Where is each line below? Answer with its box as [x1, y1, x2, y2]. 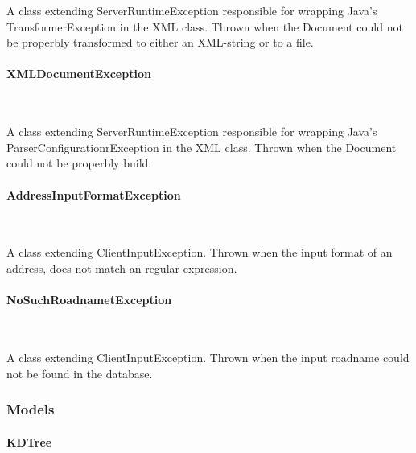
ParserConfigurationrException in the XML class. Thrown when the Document [6, 138, 397, 155]
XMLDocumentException [6, 65, 151, 82]
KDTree [6, 433, 52, 450]
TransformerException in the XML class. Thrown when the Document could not [6, 18, 403, 35]
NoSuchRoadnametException [6, 291, 172, 308]
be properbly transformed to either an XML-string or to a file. [6, 34, 314, 51]
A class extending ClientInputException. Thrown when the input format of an [6, 244, 393, 261]
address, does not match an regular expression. [6, 259, 237, 276]
